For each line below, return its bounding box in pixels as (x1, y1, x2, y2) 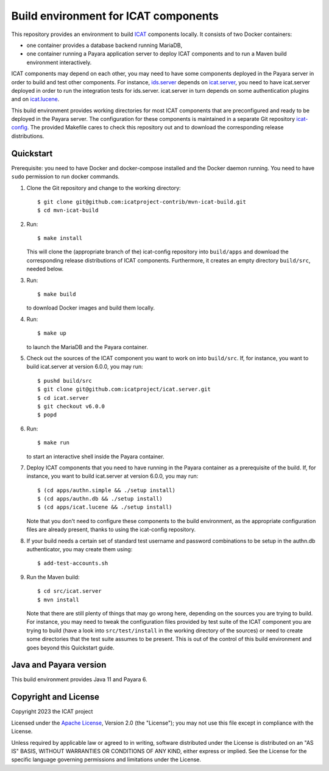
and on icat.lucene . (11, 95, 60, 103)
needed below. (26, 266, 64, 273)
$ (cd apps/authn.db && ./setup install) (37, 495, 163, 502)
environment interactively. (26, 59, 92, 66)
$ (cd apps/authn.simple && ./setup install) (37, 487, 176, 494)
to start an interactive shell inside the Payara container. (26, 452, 164, 460)
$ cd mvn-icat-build (37, 207, 99, 214)
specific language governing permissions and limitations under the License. (11, 756, 201, 763)
